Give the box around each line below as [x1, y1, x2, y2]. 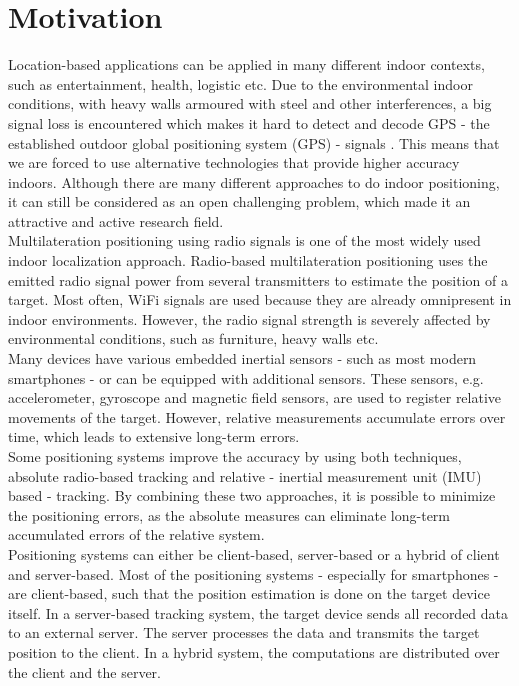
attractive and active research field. [8, 210, 224, 231]
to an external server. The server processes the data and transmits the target [8, 622, 480, 643]
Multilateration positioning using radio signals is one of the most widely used [8, 230, 481, 251]
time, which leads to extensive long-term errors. [8, 426, 300, 447]
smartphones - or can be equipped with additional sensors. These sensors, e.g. [8, 367, 484, 388]
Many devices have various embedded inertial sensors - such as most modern [8, 348, 477, 369]
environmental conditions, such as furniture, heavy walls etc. [8, 328, 379, 349]
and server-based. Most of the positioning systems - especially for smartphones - [8, 563, 499, 584]
